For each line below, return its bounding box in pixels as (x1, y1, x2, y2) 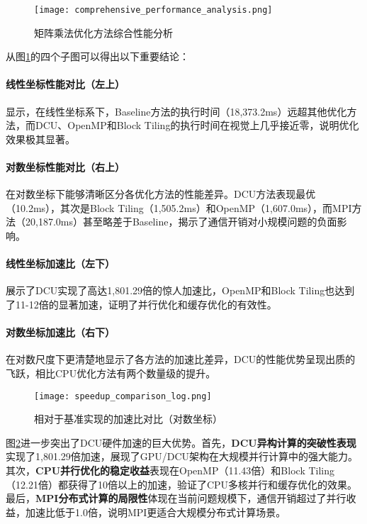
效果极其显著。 (6, 131, 75, 146)
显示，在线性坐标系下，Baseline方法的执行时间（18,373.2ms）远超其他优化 (6, 104, 347, 118)
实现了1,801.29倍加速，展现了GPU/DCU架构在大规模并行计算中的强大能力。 (6, 449, 358, 464)
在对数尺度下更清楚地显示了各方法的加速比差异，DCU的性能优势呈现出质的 (6, 352, 356, 367)
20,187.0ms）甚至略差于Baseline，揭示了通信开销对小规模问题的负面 (25, 214, 337, 229)
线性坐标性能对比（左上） (6, 77, 125, 91)
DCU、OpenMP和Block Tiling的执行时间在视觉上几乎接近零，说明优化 (35, 118, 359, 133)
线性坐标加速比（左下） (6, 256, 115, 271)
